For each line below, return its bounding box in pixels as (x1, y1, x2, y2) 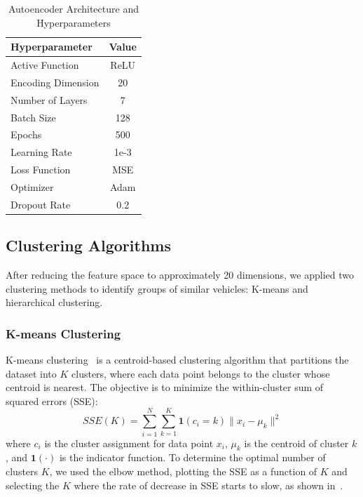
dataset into (6, 366, 57, 380)
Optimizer (11, 179, 54, 194)
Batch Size (11, 110, 56, 124)
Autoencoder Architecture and (8, 1, 139, 15)
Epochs (11, 127, 42, 142)
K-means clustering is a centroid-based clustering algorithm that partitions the (6, 352, 349, 367)
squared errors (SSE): (6, 393, 98, 408)
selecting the (6, 477, 60, 492)
